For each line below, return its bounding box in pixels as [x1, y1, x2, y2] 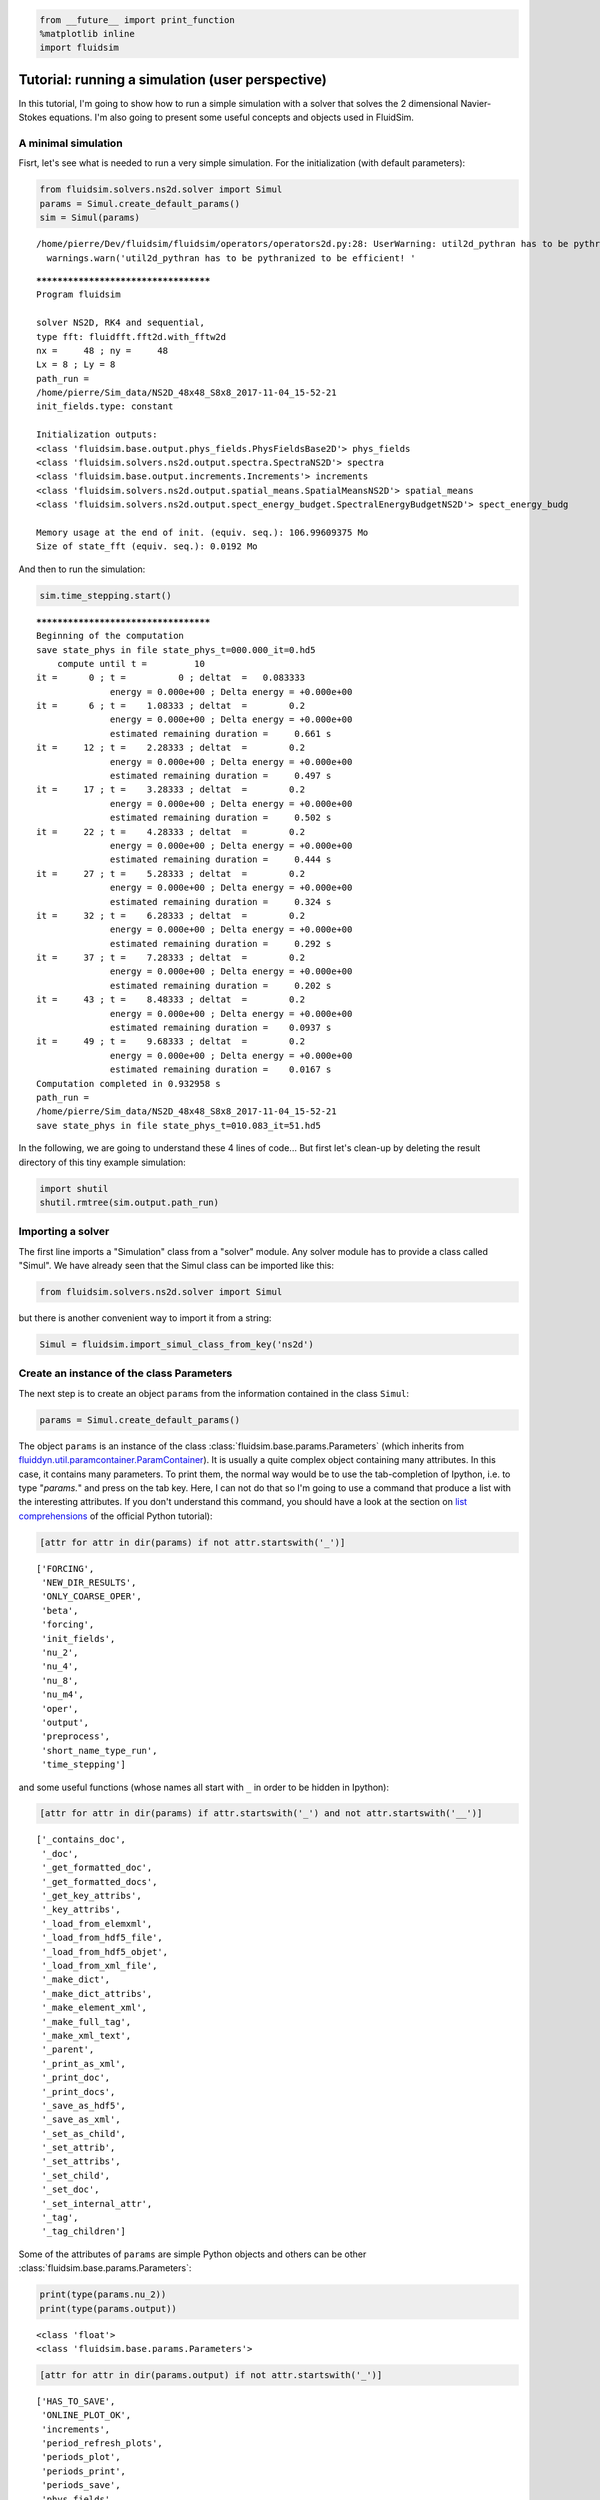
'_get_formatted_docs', [41, 1876, 158, 1887]
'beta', [41, 1605, 79, 1616]
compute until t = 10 [56, 658, 205, 669]
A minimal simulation [18, 136, 124, 150]
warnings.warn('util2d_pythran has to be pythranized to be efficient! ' [46, 252, 416, 264]
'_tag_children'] [41, 2226, 127, 2237]
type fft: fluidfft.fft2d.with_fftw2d [36, 331, 227, 342]
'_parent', [41, 2044, 95, 2055]
